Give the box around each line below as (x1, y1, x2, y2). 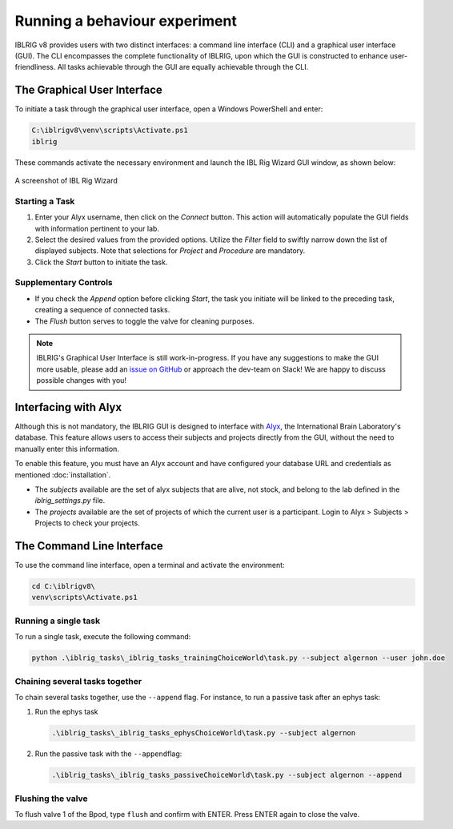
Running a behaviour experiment (14, 12, 238, 30)
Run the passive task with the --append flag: (34, 749, 182, 759)
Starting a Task (14, 195, 75, 207)
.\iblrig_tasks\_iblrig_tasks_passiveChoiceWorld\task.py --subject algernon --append (51, 771, 403, 780)
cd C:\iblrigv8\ (31, 582, 96, 591)
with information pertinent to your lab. (34, 223, 160, 233)
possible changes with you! (36, 376, 127, 385)
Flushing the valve (14, 793, 88, 804)
